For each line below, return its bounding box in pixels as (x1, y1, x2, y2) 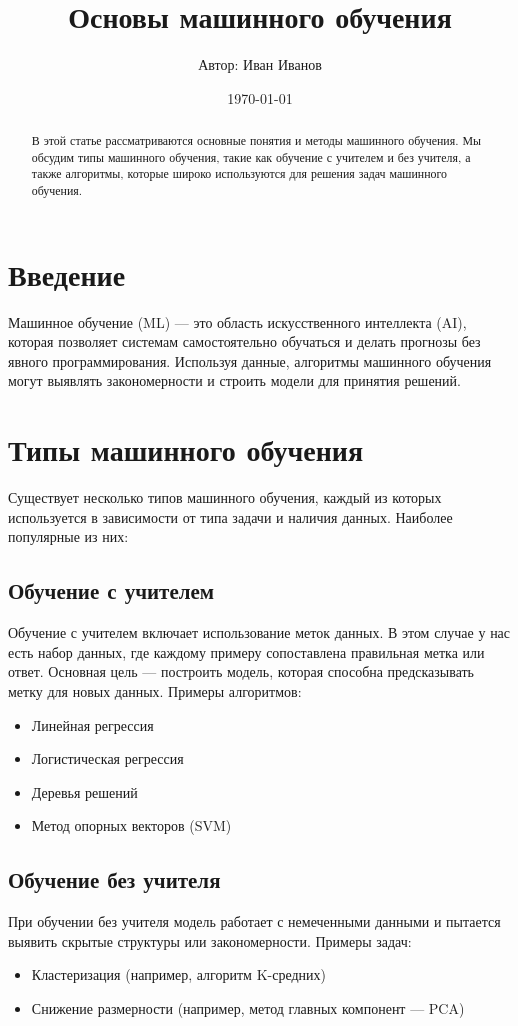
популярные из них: (8, 526, 129, 547)
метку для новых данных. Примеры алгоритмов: (8, 680, 302, 701)
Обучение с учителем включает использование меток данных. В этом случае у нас (8, 622, 511, 643)
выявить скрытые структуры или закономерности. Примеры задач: (8, 930, 412, 951)
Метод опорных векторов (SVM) (31, 815, 232, 836)
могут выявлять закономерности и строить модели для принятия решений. (8, 370, 461, 391)
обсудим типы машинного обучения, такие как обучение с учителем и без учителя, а (31, 148, 471, 165)
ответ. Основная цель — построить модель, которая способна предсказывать (8, 661, 474, 682)
